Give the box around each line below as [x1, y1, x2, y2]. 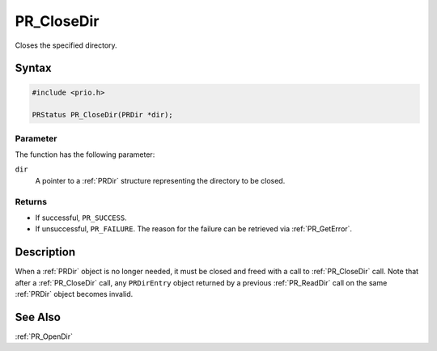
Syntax [15, 61, 52, 75]
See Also [15, 310, 61, 324]
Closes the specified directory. [15, 40, 117, 50]
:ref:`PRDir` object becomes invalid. [15, 290, 134, 299]
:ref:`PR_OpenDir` [15, 332, 73, 341]
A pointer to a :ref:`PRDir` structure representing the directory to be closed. [35, 175, 286, 185]
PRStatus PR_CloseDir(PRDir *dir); [32, 110, 173, 120]
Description [15, 245, 76, 259]
